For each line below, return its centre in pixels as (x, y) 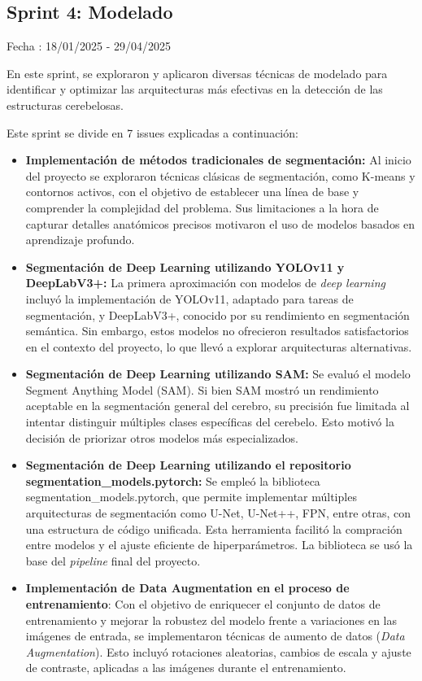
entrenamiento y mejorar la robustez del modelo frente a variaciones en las (211, 620)
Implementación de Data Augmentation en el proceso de (187, 588)
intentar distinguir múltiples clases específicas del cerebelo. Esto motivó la (210, 422)
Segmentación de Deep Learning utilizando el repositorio (188, 465)
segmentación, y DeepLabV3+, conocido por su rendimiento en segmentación (218, 314)
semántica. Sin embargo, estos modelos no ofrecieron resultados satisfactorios (217, 331)
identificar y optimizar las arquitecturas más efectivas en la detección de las (195, 89)
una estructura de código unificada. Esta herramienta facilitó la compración (214, 528)
